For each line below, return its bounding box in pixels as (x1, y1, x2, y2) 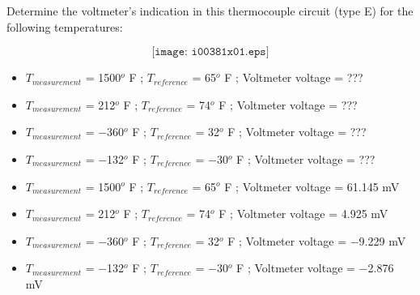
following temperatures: (6, 18, 123, 35)
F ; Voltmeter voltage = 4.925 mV (218, 205, 388, 222)
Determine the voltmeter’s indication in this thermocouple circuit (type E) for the (6, 2, 414, 19)
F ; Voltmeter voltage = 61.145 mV (224, 177, 400, 195)
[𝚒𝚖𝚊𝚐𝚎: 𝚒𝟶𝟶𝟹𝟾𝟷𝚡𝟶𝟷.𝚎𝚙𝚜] (151, 46, 269, 58)
